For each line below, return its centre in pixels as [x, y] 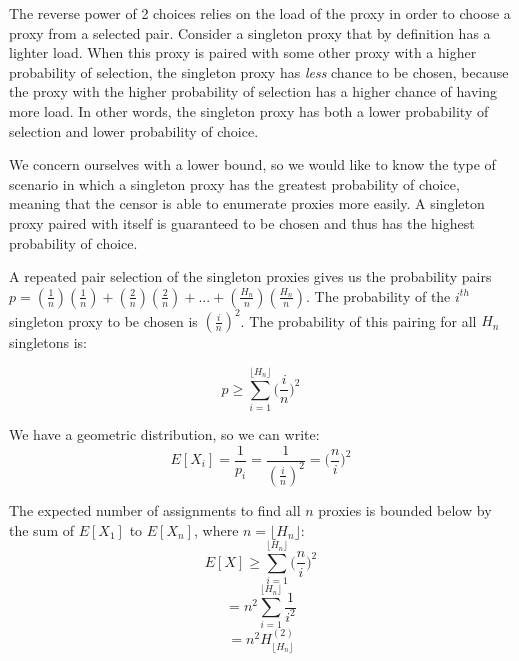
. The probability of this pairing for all [358, 320]
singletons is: [48, 342]
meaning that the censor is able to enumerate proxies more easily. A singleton [247, 203]
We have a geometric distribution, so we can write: [164, 433]
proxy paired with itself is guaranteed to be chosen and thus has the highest [242, 222]
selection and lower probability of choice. [134, 130]
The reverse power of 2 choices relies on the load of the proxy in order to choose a [260, 13]
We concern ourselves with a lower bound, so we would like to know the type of [252, 164]
